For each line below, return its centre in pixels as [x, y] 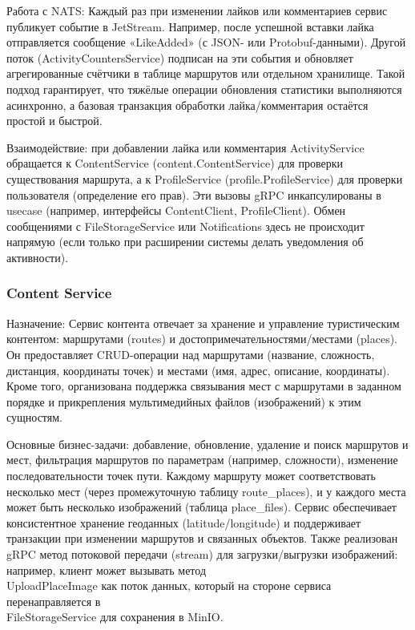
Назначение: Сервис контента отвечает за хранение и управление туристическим [203, 323]
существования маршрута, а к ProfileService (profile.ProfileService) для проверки [205, 178]
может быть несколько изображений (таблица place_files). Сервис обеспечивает [201, 507]
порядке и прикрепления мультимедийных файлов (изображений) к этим [184, 401]
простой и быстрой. [54, 121]
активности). [38, 257]
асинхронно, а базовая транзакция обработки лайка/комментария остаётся [187, 105]
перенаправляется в [54, 601]
